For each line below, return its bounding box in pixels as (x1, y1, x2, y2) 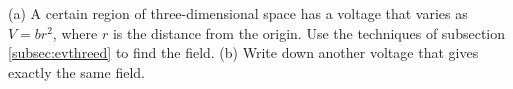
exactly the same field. (8, 61, 145, 82)
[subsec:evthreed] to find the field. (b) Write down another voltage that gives (8, 42, 479, 63)
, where (52, 22, 98, 43)
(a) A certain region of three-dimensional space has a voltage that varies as (8, 3, 468, 23)
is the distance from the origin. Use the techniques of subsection (112, 22, 506, 43)
